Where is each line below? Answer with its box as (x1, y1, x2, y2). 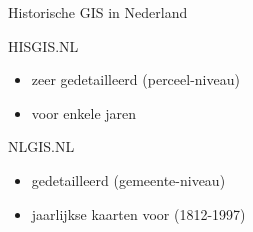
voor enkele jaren (31, 102, 137, 123)
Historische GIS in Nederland (8, 2, 188, 22)
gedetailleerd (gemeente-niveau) (31, 169, 226, 190)
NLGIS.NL (8, 136, 75, 157)
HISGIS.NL (8, 35, 79, 56)
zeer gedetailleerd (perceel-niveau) (31, 69, 240, 90)
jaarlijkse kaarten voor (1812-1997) (31, 203, 246, 224)
